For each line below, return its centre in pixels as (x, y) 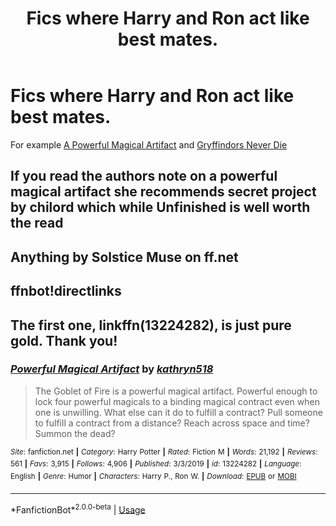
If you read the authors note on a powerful (144, 176)
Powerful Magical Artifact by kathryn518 (112, 369)
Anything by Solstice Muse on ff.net (124, 257)
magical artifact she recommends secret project (163, 192)
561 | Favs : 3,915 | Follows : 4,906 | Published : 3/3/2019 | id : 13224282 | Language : (156, 464)
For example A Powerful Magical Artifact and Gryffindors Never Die (149, 144)
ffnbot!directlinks (66, 291)
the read (37, 223)
